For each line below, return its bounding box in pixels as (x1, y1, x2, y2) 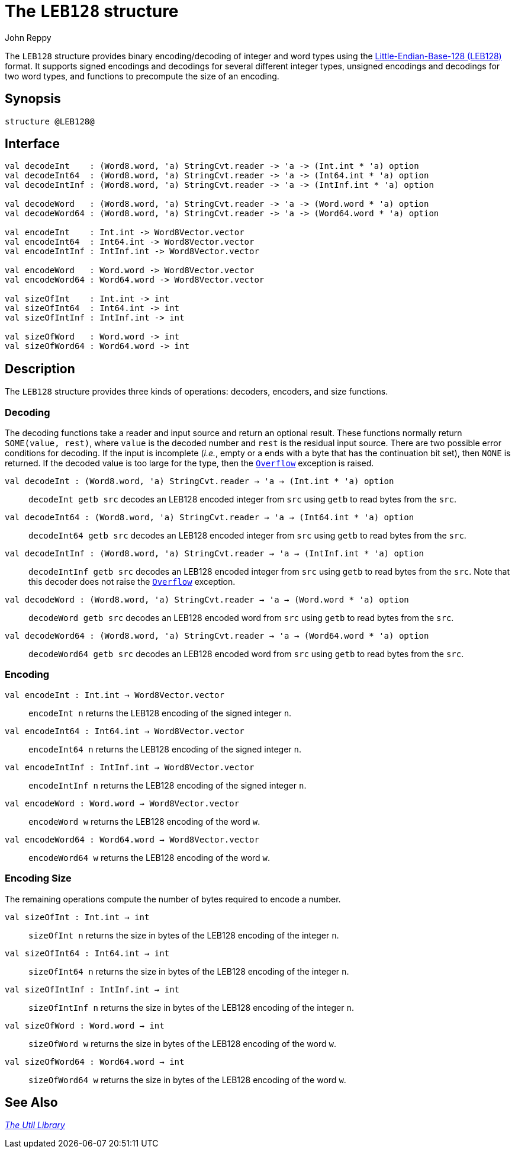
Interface (5, 136, 60, 152)
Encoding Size (5, 872, 72, 885)
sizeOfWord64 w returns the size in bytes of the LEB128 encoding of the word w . (28, 1074, 346, 1085)
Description (5, 361, 75, 376)
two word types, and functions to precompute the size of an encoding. (5, 71, 279, 81)
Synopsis (5, 91, 61, 107)
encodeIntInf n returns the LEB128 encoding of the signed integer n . (28, 780, 307, 790)
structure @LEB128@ (5, 116, 95, 126)
